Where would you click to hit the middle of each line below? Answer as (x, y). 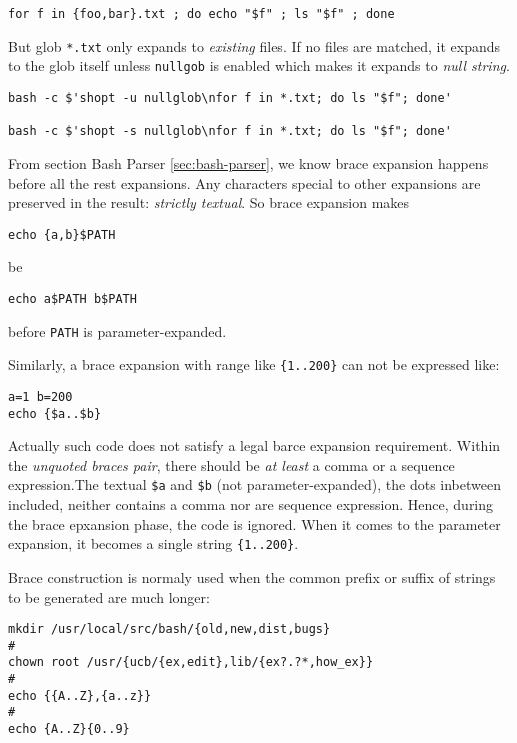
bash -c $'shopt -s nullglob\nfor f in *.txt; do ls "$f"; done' (230, 131)
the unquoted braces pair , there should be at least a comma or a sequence (231, 464)
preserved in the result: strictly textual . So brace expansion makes (209, 202)
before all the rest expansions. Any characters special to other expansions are (244, 182)
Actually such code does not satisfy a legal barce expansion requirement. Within (254, 445)
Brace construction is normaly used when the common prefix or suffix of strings (252, 576)
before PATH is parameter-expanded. (117, 330)
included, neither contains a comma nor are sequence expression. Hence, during (251, 504)
